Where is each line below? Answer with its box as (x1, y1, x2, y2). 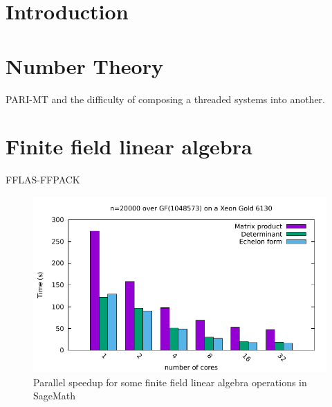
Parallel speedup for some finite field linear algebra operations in (33, 374, 307, 389)
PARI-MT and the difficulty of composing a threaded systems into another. (6, 91, 325, 106)
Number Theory (6, 51, 163, 80)
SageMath (33, 388, 76, 403)
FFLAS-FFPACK (6, 172, 80, 187)
